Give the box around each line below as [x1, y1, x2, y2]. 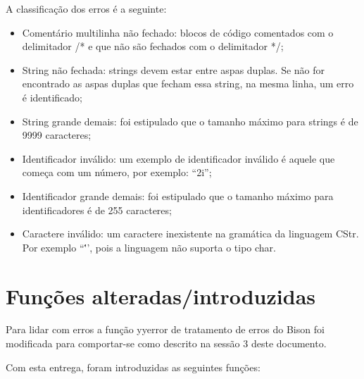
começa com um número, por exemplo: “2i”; [22, 165, 212, 180]
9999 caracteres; [22, 128, 92, 142]
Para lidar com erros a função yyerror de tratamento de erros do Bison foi [6, 322, 325, 337]
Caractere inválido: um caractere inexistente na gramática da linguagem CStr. [22, 226, 359, 241]
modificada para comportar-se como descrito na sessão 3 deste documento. [6, 336, 327, 351]
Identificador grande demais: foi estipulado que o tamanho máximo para [22, 188, 334, 203]
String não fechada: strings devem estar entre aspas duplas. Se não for [22, 62, 325, 77]
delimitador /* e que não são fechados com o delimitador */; [22, 39, 284, 54]
